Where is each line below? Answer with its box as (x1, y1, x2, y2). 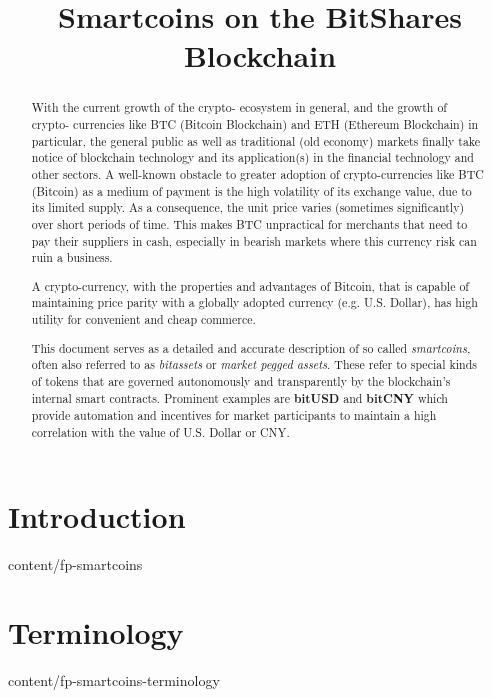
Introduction (8, 495, 186, 536)
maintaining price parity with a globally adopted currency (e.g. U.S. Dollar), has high (31, 294, 478, 311)
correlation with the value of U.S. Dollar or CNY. (31, 423, 290, 440)
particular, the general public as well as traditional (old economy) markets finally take (31, 132, 481, 149)
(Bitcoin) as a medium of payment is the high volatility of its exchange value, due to (31, 182, 472, 199)
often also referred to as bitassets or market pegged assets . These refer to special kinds (31, 356, 477, 373)
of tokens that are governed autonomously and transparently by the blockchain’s (31, 372, 451, 389)
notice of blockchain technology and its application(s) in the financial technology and (31, 149, 474, 166)
